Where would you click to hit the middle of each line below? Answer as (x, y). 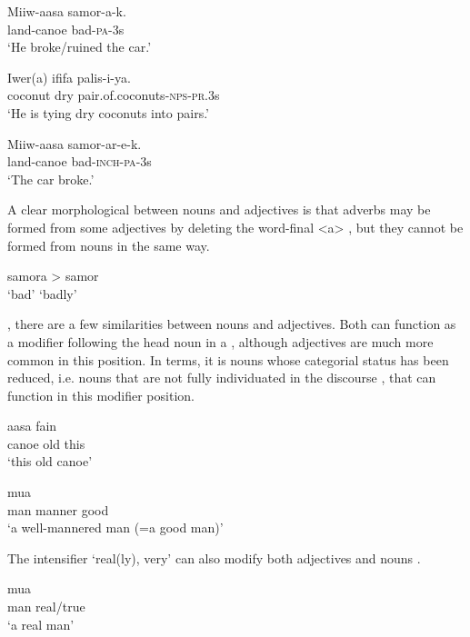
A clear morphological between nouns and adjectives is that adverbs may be (219, 209)
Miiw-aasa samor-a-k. (67, 11)
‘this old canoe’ (50, 461)
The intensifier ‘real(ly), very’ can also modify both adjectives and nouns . (214, 557)
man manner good (58, 509)
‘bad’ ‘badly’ (42, 293)
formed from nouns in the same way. (109, 245)
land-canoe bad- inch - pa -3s (80, 161)
